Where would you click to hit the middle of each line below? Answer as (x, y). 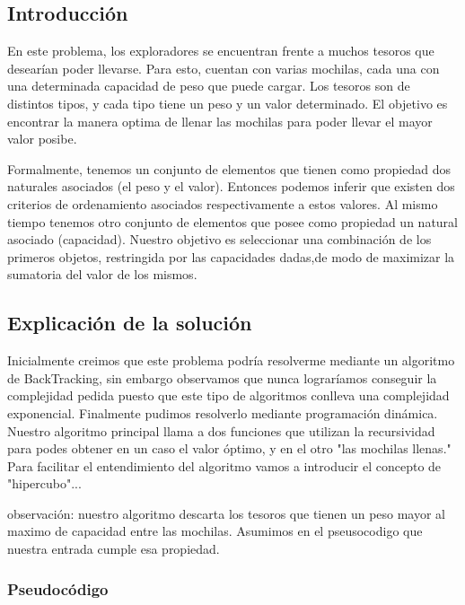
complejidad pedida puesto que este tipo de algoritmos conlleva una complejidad (228, 395)
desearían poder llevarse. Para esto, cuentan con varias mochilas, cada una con (224, 68)
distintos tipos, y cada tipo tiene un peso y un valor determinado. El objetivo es (228, 103)
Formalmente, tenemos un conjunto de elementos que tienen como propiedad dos (229, 168)
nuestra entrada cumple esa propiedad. (114, 549)
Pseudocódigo (58, 588)
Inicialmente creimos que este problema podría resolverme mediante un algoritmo (231, 360)
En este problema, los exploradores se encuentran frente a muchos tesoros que (221, 51)
